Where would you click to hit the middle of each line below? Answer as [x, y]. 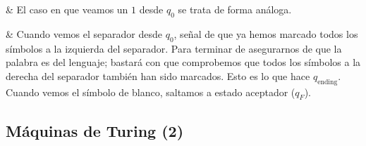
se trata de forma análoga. [235, 9]
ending [328, 82]
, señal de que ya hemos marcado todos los [266, 33]
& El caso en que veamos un [67, 9]
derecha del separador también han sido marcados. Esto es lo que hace [158, 75]
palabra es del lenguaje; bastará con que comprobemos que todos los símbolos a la [183, 62]
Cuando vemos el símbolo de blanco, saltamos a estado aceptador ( [151, 92]
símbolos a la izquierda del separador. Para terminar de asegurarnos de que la [174, 48]
